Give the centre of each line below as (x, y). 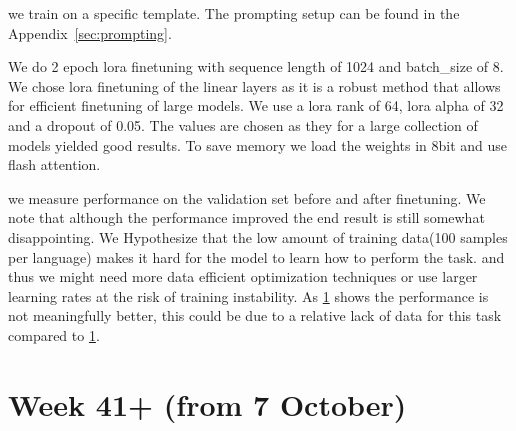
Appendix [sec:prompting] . (90, 32)
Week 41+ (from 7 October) (207, 403)
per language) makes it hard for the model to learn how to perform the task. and (256, 256)
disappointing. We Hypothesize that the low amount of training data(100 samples (258, 236)
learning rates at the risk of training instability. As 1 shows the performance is (248, 295)
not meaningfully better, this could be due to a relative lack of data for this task (255, 315)
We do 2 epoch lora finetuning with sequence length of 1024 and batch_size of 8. (256, 66)
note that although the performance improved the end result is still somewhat (246, 217)
